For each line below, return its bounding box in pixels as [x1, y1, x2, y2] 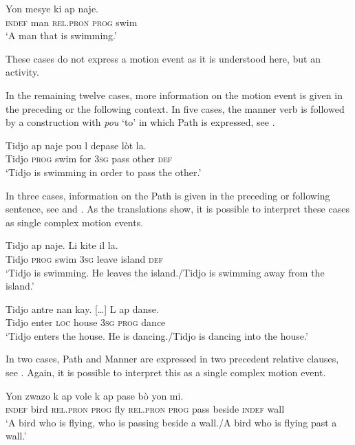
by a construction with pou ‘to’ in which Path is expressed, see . [6, 115, 275, 129]
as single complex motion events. [6, 215, 144, 229]
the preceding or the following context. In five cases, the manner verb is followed [6, 101, 345, 116]
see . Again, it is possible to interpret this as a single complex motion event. [6, 365, 326, 380]
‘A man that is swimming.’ [6, 28, 117, 43]
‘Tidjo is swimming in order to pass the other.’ [6, 164, 202, 179]
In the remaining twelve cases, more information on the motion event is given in [6, 87, 343, 102]
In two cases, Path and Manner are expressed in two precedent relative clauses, [6, 351, 339, 366]
